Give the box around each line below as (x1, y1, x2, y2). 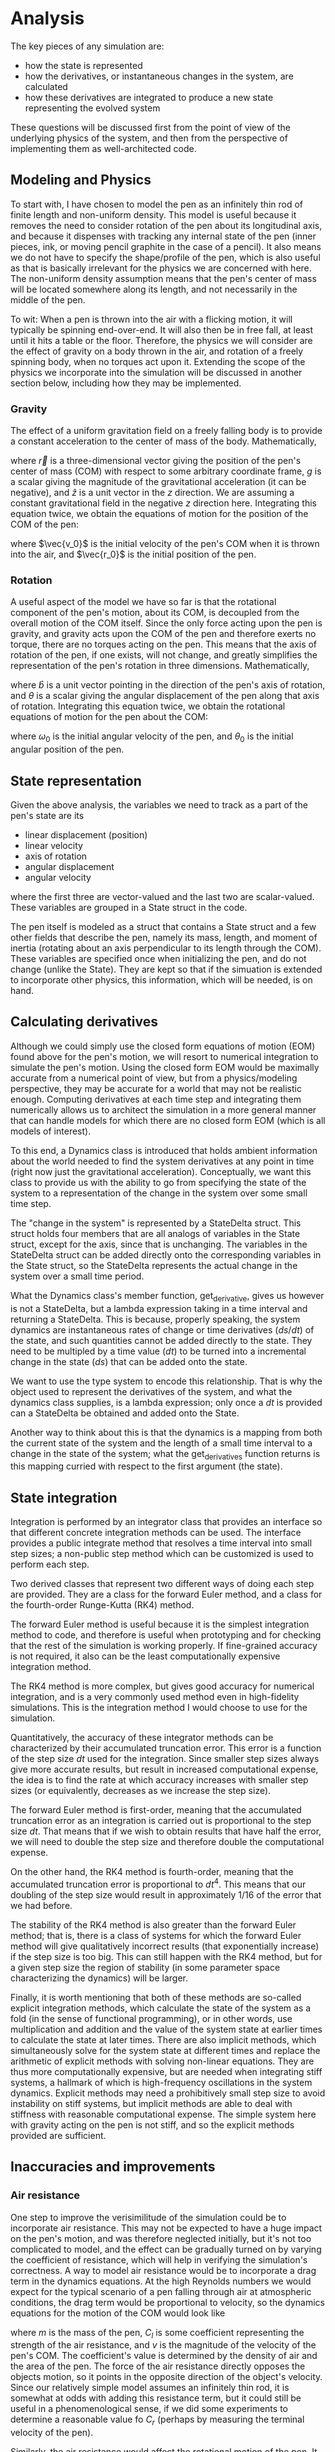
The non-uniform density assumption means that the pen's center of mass (10, 272, 317, 284)
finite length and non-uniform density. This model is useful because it (10, 208, 297, 221)
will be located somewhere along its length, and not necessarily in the (10, 283, 298, 295)
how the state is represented (24, 59, 143, 71)
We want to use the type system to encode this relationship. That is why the (10, 1375, 323, 1387)
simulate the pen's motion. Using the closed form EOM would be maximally (10, 1061, 320, 1073)
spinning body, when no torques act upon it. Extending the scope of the (10, 355, 306, 367)
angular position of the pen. (10, 743, 125, 756)
